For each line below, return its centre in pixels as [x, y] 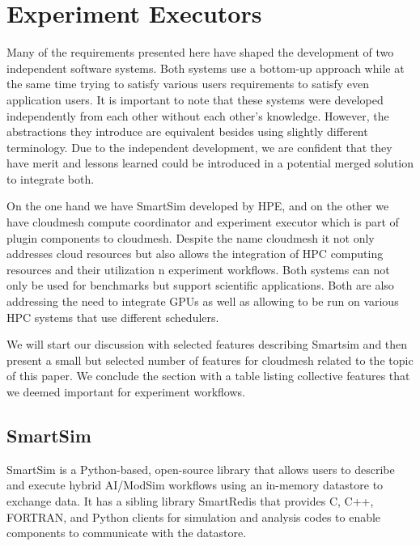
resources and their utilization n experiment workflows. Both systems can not [198, 269]
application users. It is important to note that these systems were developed [195, 99]
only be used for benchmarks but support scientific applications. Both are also [200, 285]
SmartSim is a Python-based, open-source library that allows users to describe [201, 469]
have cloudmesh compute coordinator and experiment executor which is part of [203, 222]
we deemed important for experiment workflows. [126, 392]
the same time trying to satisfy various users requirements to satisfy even [188, 84]
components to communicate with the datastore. [127, 533]
